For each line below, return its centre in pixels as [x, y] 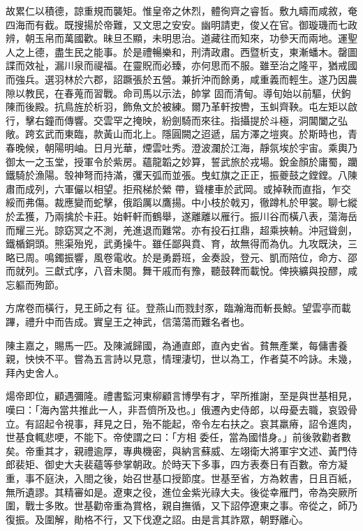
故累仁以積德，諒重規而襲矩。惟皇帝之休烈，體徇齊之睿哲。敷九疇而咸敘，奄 [181, 10]
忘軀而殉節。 [35, 284]
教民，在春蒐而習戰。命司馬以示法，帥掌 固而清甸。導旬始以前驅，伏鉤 [188, 93]
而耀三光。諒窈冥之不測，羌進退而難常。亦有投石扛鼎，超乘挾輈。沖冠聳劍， [181, 230]
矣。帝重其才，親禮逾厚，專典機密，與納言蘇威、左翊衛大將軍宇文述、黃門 [177, 450]
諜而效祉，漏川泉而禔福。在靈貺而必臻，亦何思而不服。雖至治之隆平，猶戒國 [181, 65]
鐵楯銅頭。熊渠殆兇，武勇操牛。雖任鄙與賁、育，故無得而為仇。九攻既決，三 [181, 243]
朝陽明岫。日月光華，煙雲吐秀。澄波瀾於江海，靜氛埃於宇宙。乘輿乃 [201, 147]
